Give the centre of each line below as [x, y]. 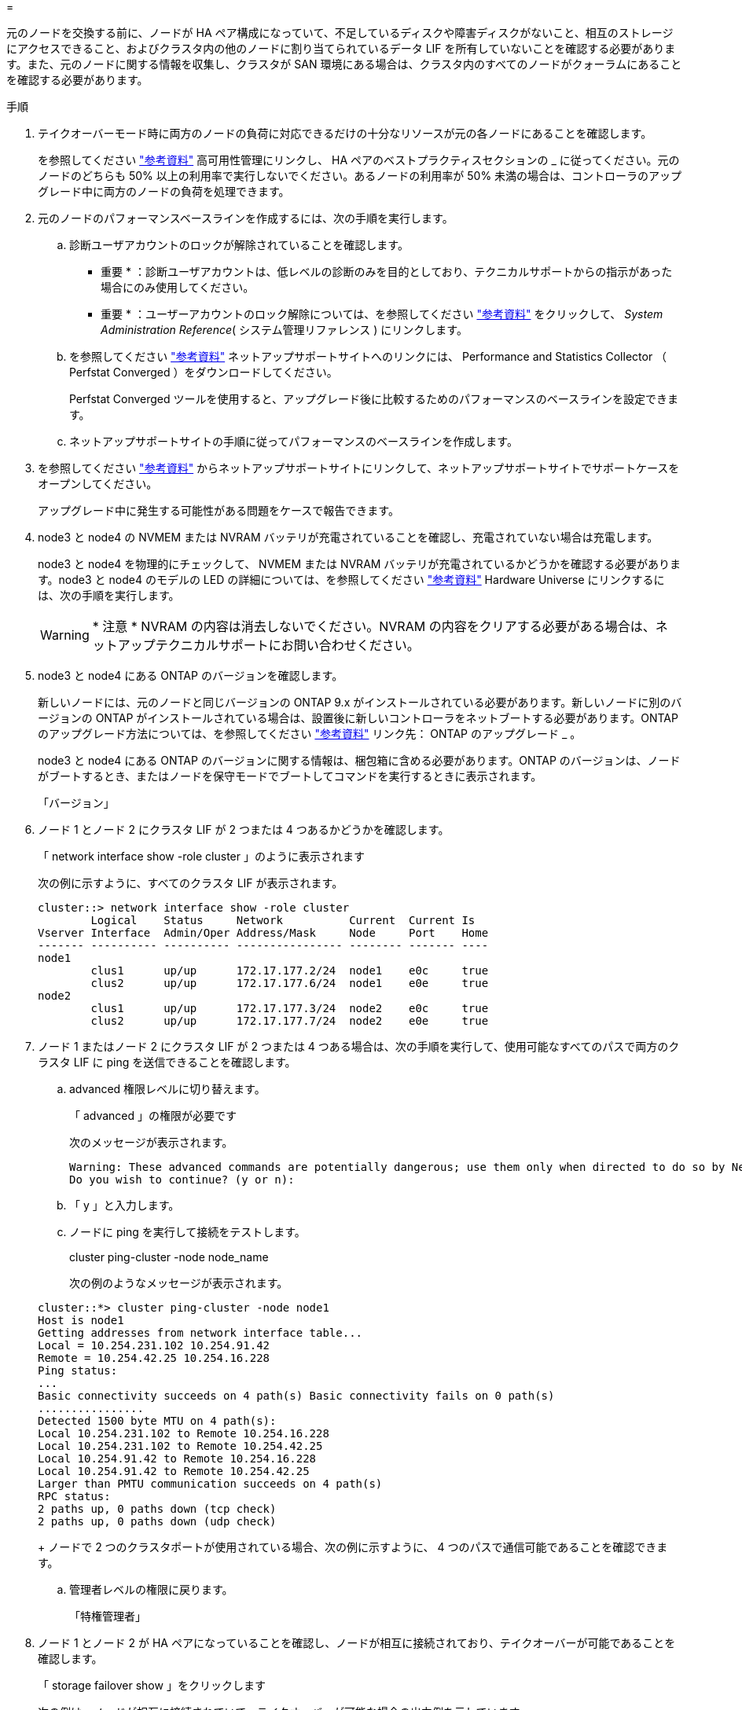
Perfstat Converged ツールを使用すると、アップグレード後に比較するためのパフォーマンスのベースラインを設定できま [374, 399]
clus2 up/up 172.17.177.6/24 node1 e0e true [290, 983]
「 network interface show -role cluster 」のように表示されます [201, 856]
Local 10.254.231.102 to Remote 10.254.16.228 [184, 1433]
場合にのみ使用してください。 [178, 287]
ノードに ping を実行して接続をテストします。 [187, 1232]
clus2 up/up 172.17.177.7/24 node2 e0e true [290, 1021]
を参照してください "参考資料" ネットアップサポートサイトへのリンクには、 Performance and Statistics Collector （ [368, 356]
